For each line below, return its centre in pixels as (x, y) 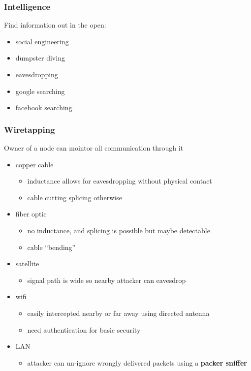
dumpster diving (40, 58)
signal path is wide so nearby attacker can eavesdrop (107, 280)
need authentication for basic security (84, 329)
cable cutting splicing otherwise (75, 197)
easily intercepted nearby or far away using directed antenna (118, 313)
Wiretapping (30, 129)
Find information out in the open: (55, 25)
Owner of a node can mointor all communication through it (94, 148)
